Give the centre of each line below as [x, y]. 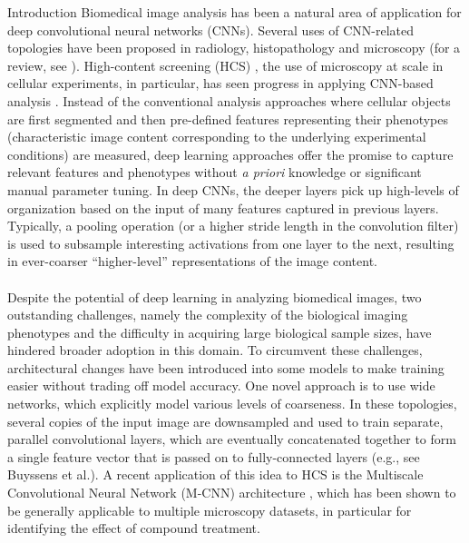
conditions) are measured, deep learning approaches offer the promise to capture [230, 154]
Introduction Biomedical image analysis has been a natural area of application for [234, 12]
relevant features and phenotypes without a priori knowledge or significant [215, 172]
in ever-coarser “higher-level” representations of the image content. [192, 261]
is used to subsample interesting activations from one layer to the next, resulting [231, 243]
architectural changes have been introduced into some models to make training [226, 367]
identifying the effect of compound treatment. [134, 528]
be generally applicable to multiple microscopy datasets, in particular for [210, 510]
